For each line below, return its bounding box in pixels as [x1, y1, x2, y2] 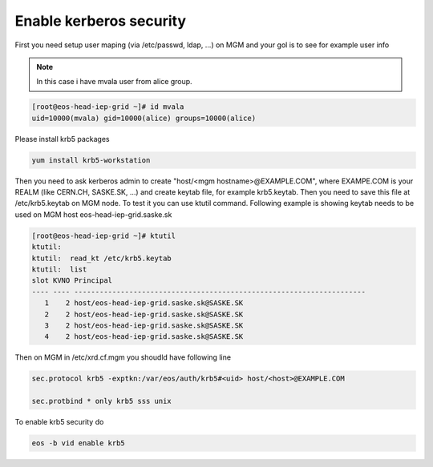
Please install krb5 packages [14, 134, 110, 143]
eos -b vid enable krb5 [31, 439, 126, 448]
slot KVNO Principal [31, 276, 112, 285]
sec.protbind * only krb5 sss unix [31, 397, 172, 406]
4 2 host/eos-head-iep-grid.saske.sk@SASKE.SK [44, 332, 244, 341]
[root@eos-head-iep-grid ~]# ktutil [31, 231, 176, 240]
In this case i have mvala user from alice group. [36, 77, 192, 87]
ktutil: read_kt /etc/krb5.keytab [31, 253, 172, 263]
